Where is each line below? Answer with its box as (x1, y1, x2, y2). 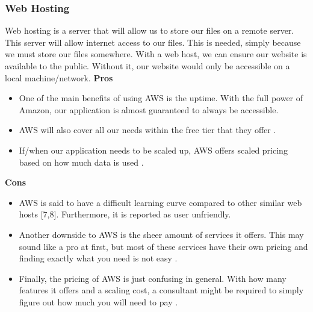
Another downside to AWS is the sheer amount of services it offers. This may (19, 228, 304, 240)
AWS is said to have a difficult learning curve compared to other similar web (19, 196, 302, 208)
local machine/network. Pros (5, 71, 113, 84)
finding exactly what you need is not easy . (19, 252, 178, 264)
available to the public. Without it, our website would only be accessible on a (5, 60, 290, 72)
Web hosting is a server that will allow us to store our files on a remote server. (5, 24, 294, 37)
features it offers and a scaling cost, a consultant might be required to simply (19, 284, 304, 296)
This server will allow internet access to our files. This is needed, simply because (5, 36, 301, 48)
